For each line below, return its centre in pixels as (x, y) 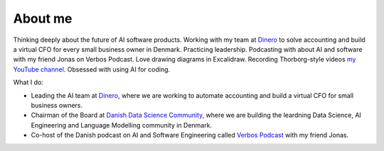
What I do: (28, 82)
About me (43, 18)
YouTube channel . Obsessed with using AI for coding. (92, 69)
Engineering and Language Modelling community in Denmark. (122, 125)
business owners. (57, 105)
